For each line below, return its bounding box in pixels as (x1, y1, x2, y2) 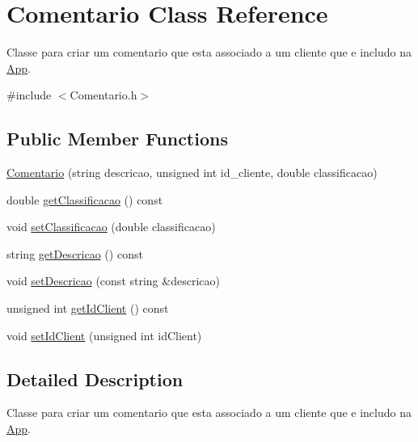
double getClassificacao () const (6, 191, 163, 208)
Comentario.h (70, 86, 137, 103)
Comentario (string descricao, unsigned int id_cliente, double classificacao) (6, 164, 378, 181)
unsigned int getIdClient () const (6, 300, 169, 317)
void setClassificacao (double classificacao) (6, 218, 216, 235)
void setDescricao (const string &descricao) (6, 272, 220, 289)
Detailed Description (6, 366, 184, 391)
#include (6, 86, 52, 103)
